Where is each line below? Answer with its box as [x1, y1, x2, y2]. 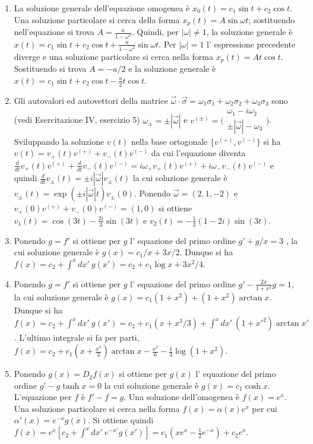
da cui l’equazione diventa [151, 147, 246, 159]
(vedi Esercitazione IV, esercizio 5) [14, 113, 140, 126]
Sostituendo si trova [14, 62, 87, 75]
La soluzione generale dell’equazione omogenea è [14, 2, 190, 14]
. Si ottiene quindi [87, 414, 154, 426]
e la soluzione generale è [128, 62, 216, 75]
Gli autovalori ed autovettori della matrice [14, 94, 168, 106]
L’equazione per [14, 391, 72, 403]
